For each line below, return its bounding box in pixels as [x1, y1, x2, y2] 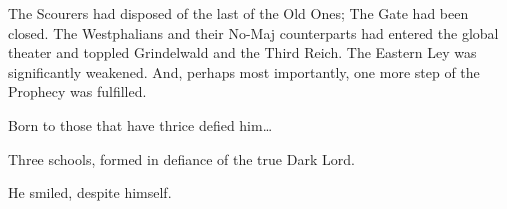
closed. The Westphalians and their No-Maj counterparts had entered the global [8, 22, 499, 43]
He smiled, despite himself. [8, 182, 172, 203]
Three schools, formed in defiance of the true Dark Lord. [8, 148, 355, 169]
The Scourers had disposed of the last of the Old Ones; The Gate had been [8, 3, 469, 23]
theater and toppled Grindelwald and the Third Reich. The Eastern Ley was [8, 42, 477, 63]
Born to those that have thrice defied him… [8, 114, 273, 135]
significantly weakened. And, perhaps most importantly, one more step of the [8, 61, 480, 82]
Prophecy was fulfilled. [8, 81, 147, 102]
